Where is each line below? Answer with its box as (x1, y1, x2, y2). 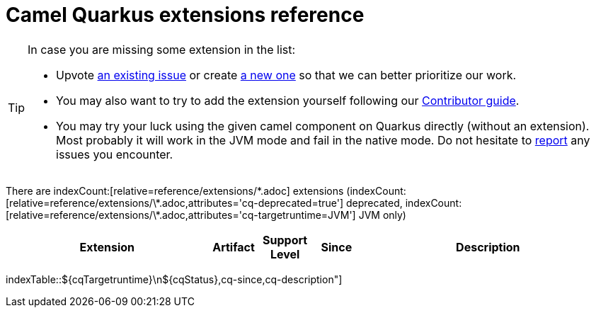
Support (263, 232, 308, 247)
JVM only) (358, 208, 406, 221)
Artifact (212, 239, 255, 254)
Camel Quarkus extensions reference (6, 3, 365, 27)
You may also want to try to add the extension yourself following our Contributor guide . (56, 93, 520, 108)
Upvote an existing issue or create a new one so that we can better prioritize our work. (56, 67, 517, 82)
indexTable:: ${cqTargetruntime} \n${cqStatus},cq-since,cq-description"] (6, 273, 343, 285)
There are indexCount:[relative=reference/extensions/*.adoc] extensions (6, 184, 344, 197)
